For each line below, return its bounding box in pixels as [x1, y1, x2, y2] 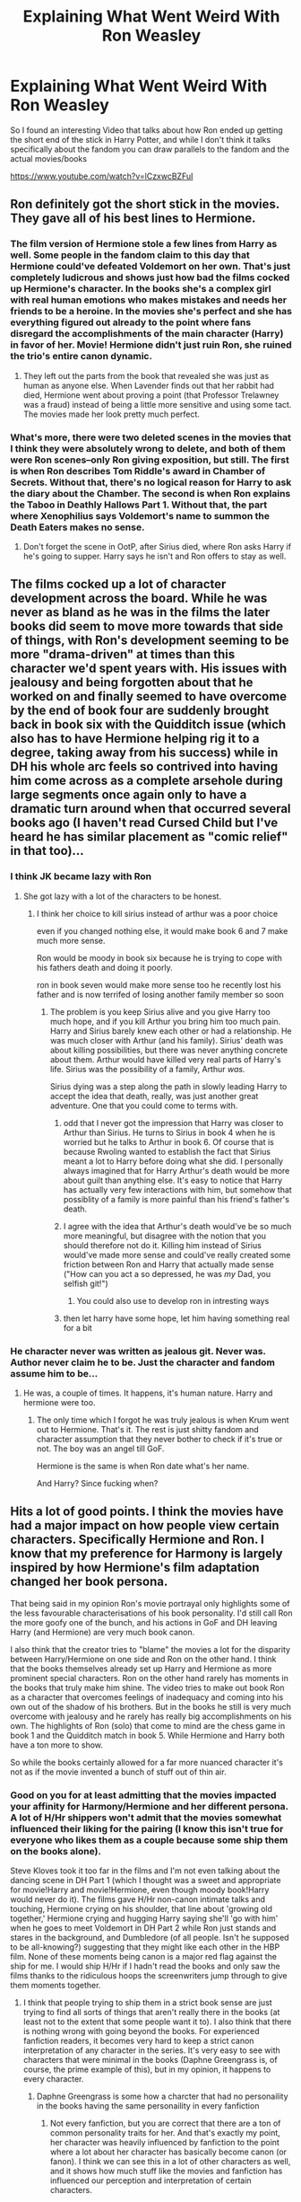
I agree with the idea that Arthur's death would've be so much [63, 1220, 292, 1231]
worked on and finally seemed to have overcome [10, 689, 288, 704]
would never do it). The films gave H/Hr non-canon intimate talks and [10, 1894, 265, 1905]
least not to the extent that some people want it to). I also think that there [22, 2016, 292, 2027]
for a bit [63, 1322, 92, 1333]
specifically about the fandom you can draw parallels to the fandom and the [10, 144, 290, 154]
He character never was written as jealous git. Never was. [10, 1344, 267, 1357]
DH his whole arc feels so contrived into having [10, 759, 279, 774]
